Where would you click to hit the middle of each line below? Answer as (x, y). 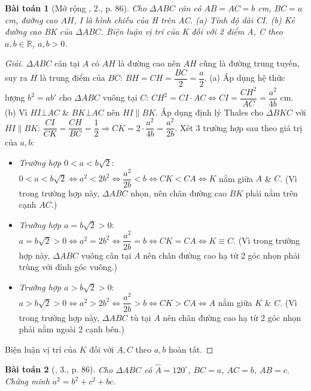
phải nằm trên (272, 193)
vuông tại (120, 97)
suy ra (16, 78)
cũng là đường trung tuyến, (249, 63)
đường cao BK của (39, 31)
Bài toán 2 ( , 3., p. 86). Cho (59, 369)
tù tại (141, 317)
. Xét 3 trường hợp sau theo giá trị (239, 127)
